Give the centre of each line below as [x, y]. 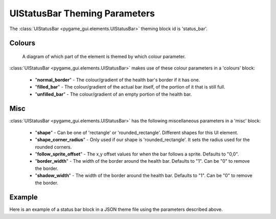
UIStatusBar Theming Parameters [82, 13]
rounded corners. [53, 147]
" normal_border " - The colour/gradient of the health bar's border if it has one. [118, 80]
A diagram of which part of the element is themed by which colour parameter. [104, 56]
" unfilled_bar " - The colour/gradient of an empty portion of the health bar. [113, 94]
